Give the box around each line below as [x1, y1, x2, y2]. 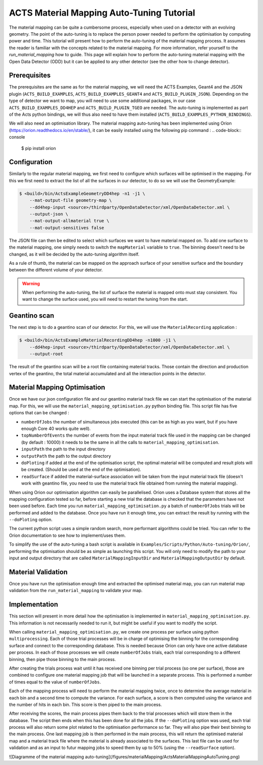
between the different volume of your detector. [9, 267, 103, 273]
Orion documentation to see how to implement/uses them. [9, 532, 126, 538]
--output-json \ [29, 211, 68, 217]
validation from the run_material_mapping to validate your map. [9, 588, 143, 594]
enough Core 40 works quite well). [21, 425, 91, 431]
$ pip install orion [21, 145, 56, 151]
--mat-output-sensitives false [29, 225, 104, 231]
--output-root [29, 351, 63, 357]
